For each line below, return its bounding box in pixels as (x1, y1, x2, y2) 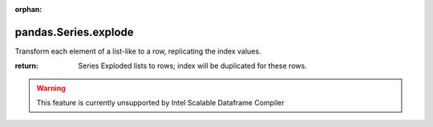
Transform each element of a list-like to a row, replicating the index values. (14, 46, 261, 56)
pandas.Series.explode (14, 25, 134, 39)
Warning (36, 83, 66, 93)
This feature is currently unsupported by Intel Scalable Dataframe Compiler (36, 98, 285, 108)
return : (14, 61, 39, 71)
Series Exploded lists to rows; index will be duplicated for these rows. (78, 61, 308, 71)
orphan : (14, 5, 42, 14)
